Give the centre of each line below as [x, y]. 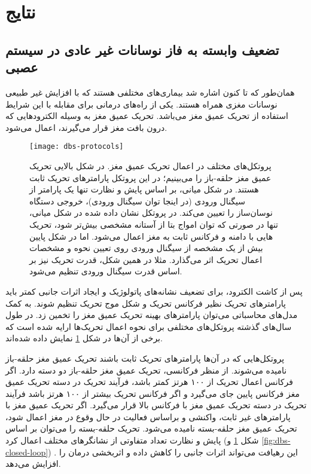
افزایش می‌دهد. [33, 464]
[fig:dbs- [276, 440]
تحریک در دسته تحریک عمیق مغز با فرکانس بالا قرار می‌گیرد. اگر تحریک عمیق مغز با [156, 405]
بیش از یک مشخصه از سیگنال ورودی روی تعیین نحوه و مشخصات [146, 248]
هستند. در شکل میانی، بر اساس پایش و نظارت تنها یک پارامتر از [144, 189]
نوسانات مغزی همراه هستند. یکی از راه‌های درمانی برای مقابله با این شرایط [141, 104]
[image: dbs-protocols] [77, 147]
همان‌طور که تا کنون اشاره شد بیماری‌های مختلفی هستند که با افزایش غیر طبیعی [150, 92]
